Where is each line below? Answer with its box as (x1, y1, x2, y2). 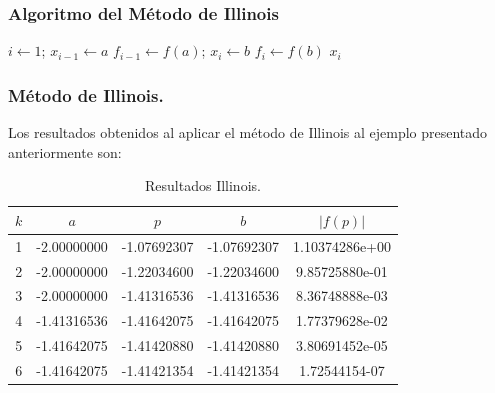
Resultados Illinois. (145, 175, 261, 196)
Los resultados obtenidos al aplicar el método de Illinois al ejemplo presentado (8, 122, 488, 143)
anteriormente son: (8, 141, 122, 162)
